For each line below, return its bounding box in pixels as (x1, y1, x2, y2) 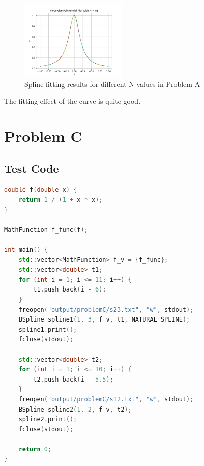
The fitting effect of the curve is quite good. (4, 96, 141, 106)
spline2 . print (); (18, 416, 77, 423)
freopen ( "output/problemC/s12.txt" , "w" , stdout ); (18, 395, 194, 403)
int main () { (4, 246, 48, 254)
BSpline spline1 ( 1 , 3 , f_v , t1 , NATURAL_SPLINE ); (18, 316, 190, 324)
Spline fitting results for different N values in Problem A (24, 78, 200, 89)
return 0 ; (18, 445, 52, 453)
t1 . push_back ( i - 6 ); (33, 286, 106, 294)
